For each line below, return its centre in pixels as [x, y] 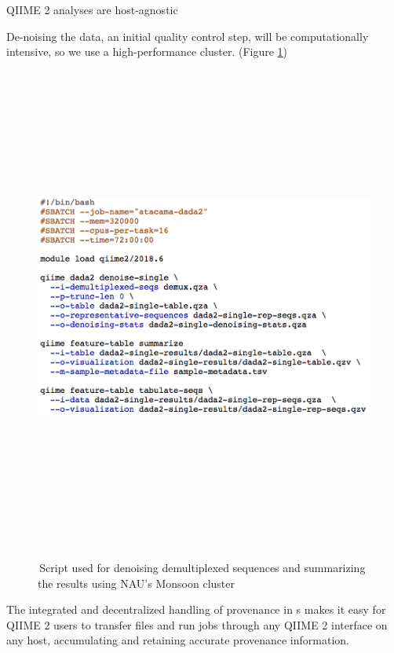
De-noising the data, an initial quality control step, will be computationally [188, 36]
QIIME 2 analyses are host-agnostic [92, 9]
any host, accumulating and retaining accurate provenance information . [178, 640]
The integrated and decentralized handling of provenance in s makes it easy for [196, 609]
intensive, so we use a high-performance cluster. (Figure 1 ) [147, 51]
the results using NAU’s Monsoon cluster [136, 583]
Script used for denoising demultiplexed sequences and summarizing [202, 568]
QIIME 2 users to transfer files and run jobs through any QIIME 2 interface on [197, 624]
